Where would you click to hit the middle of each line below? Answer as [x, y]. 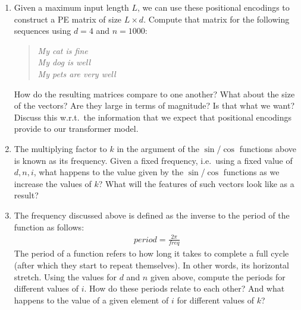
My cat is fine [63, 50]
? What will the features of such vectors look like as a [196, 183]
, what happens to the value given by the [109, 172]
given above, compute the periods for [218, 276]
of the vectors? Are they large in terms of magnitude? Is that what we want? [154, 105]
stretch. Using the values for [65, 276]
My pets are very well [77, 73]
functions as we [251, 172]
